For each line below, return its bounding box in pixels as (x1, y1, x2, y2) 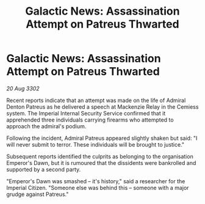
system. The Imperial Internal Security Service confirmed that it (6, 109, 166, 117)
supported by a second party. (6, 166, 81, 173)
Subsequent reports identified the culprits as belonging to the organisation (6, 153, 193, 160)
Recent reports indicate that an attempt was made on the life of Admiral (6, 97, 186, 104)
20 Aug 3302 (6, 84, 40, 92)
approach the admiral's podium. (6, 122, 87, 129)
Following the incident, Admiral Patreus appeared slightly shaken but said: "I (6, 134, 198, 142)
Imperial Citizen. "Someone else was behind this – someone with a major (6, 184, 189, 191)
